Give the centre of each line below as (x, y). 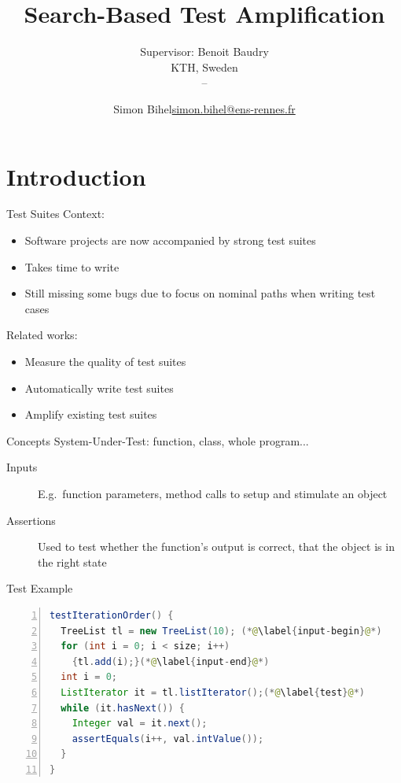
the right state (72, 561)
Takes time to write (72, 266)
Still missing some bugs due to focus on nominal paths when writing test (200, 293)
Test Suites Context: (55, 214)
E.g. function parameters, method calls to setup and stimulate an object (213, 493)
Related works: (42, 335)
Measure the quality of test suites (105, 361)
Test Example (40, 588)
